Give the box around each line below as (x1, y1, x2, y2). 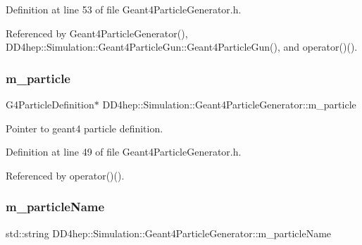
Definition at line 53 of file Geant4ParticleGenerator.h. (6, 2, 242, 16)
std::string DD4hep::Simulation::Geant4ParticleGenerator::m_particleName (6, 225, 332, 240)
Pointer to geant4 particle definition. (6, 120, 163, 135)
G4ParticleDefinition (6, 97, 94, 111)
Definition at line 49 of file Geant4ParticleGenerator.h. (6, 144, 242, 159)
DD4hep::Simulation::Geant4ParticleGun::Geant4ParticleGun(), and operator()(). (6, 39, 358, 54)
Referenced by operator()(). (6, 168, 125, 182)
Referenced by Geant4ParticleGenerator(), (6, 25, 188, 40)
